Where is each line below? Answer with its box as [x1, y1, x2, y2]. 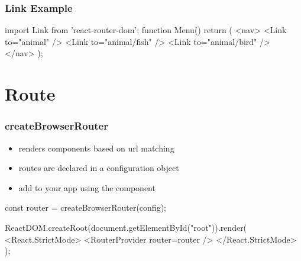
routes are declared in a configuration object [18, 162, 179, 174]
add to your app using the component [18, 181, 156, 194]
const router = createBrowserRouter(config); [5, 201, 166, 214]
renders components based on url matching [18, 141, 174, 154]
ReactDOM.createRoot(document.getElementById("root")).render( [5, 221, 247, 233]
